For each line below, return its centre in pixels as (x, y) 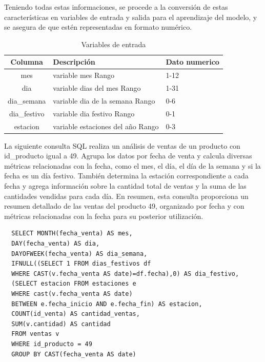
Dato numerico (192, 62)
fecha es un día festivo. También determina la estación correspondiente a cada (126, 176)
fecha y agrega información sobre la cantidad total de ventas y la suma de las (125, 186)
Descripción (74, 62)
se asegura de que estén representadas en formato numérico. (98, 27)
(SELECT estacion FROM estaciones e (74, 284)
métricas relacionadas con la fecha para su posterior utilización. (104, 216)
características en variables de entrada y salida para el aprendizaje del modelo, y (131, 17)
